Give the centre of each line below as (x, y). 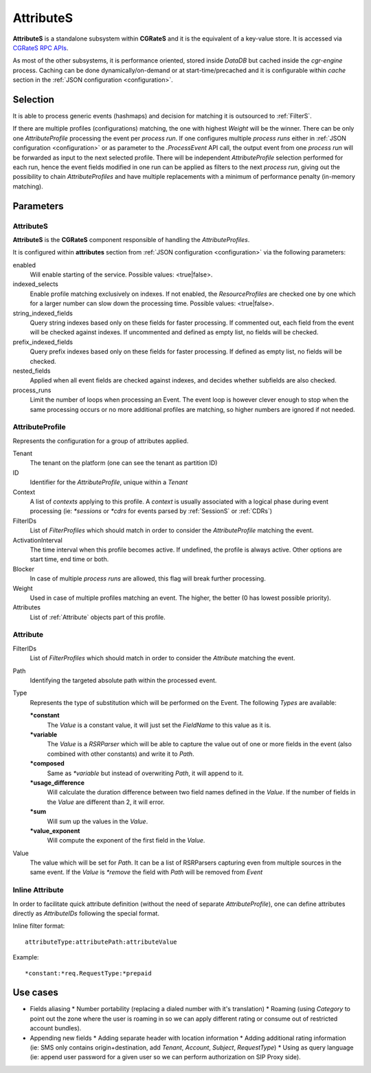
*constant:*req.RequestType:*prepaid (89, 973)
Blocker (23, 569)
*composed (47, 763)
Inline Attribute (38, 890)
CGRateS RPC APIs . (41, 47)
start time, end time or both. (69, 559)
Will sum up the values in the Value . (98, 821)
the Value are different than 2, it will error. (106, 802)
